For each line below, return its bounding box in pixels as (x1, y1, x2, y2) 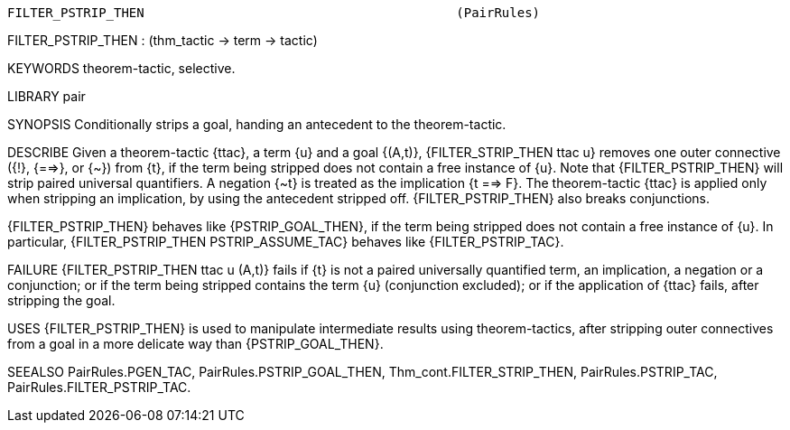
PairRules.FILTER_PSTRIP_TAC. (7, 379, 191, 395)
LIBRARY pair (7, 89, 86, 104)
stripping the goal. (7, 293, 116, 308)
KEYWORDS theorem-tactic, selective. (7, 61, 236, 76)
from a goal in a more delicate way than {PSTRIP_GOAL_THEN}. (7, 336, 384, 351)
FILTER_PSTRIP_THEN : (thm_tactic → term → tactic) (7, 33, 318, 48)
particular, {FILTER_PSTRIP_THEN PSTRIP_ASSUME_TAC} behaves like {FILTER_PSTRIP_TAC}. (7, 234, 564, 249)
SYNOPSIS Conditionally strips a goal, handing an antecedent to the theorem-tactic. (7, 117, 507, 132)
